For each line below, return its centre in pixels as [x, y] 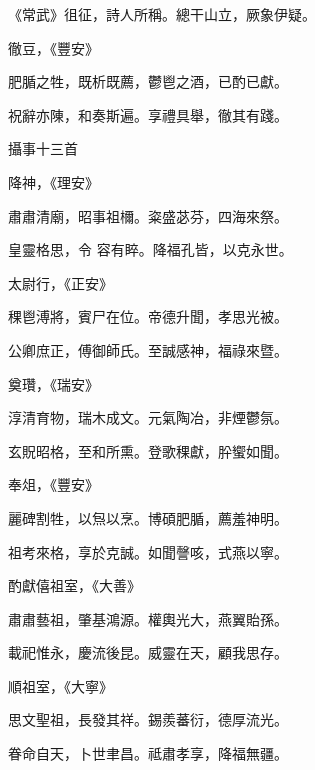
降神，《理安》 [53, 181]
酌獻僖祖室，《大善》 [74, 585]
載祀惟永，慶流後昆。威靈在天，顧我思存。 [148, 652]
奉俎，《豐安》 [53, 484]
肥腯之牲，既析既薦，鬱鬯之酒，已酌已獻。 [148, 81]
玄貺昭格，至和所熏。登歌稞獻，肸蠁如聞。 [148, 450]
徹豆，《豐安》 [53, 47]
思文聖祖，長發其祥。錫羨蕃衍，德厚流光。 [148, 719]
